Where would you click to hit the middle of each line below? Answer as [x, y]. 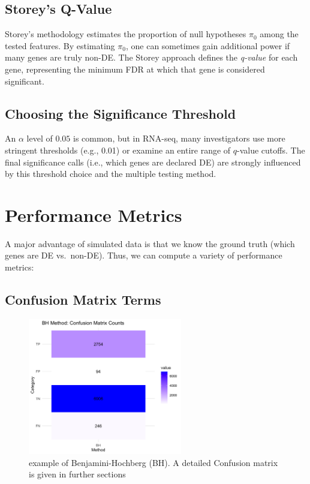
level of [40, 138]
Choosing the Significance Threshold [121, 113]
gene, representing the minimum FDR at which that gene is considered [135, 69]
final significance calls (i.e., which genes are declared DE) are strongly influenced [153, 162]
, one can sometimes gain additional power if [208, 45]
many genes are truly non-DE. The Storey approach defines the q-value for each [151, 57]
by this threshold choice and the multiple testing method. [111, 174]
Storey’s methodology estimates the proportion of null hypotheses [126, 34]
